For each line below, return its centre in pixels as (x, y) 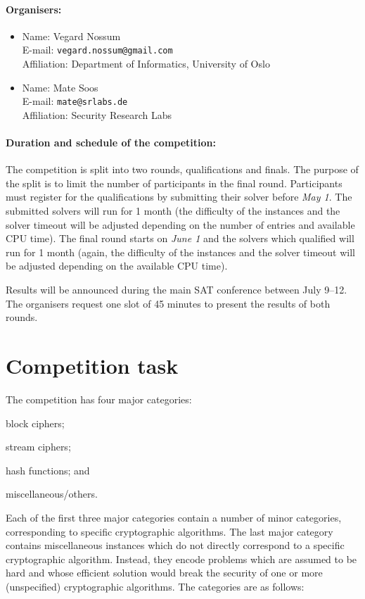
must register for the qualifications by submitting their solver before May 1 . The (179, 197)
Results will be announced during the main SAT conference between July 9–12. (177, 290)
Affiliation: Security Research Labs (97, 114)
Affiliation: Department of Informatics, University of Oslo (146, 64)
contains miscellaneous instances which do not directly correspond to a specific (175, 545)
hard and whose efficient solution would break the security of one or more (164, 573)
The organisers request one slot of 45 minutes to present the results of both (168, 303)
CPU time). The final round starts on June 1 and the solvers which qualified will (180, 238)
